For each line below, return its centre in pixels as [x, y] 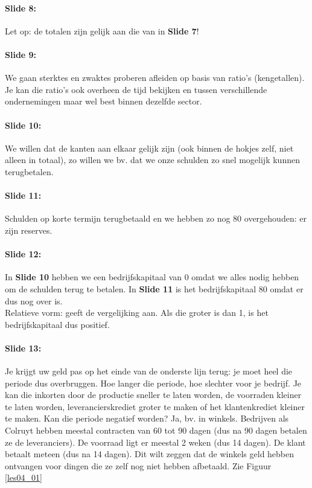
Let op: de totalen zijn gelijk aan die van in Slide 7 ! [102, 30]
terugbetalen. [29, 171]
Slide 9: [21, 54]
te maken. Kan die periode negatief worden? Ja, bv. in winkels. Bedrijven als [147, 418]
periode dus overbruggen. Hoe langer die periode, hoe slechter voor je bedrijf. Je [153, 383]
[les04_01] [24, 477]
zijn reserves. [29, 230]
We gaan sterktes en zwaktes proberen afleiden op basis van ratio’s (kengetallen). [155, 78]
